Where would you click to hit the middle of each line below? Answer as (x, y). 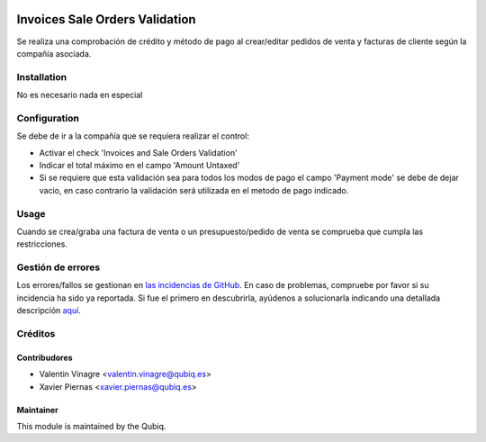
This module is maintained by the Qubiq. (91, 426)
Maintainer (37, 410)
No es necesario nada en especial (80, 95)
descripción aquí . (49, 311)
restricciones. (42, 244)
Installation (42, 77)
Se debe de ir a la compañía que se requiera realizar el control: (133, 136)
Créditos (36, 333)
